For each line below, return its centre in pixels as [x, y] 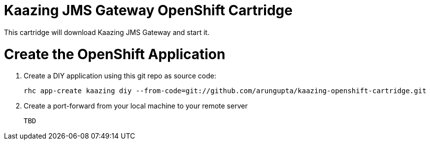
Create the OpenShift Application [115, 54]
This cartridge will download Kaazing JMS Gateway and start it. [107, 32]
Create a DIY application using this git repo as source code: [120, 76]
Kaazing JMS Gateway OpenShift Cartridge [148, 10]
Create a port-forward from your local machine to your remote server [136, 106]
